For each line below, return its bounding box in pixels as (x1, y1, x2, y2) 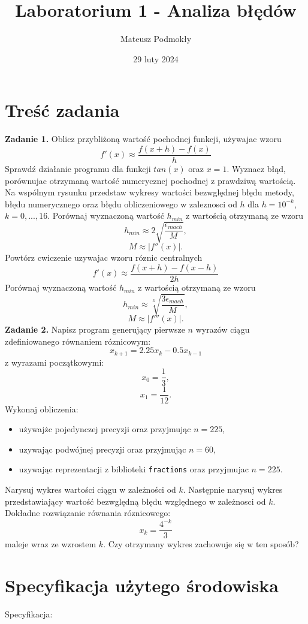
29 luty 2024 (133, 52, 179, 65)
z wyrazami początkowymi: (5, 355, 104, 368)
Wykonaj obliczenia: (5, 402, 78, 415)
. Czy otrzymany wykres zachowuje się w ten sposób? (103, 538, 299, 550)
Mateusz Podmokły (120, 32, 192, 45)
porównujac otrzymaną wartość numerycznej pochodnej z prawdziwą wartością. (5, 174, 296, 186)
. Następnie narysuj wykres (183, 483, 283, 496)
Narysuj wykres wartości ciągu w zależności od (5, 483, 176, 496)
